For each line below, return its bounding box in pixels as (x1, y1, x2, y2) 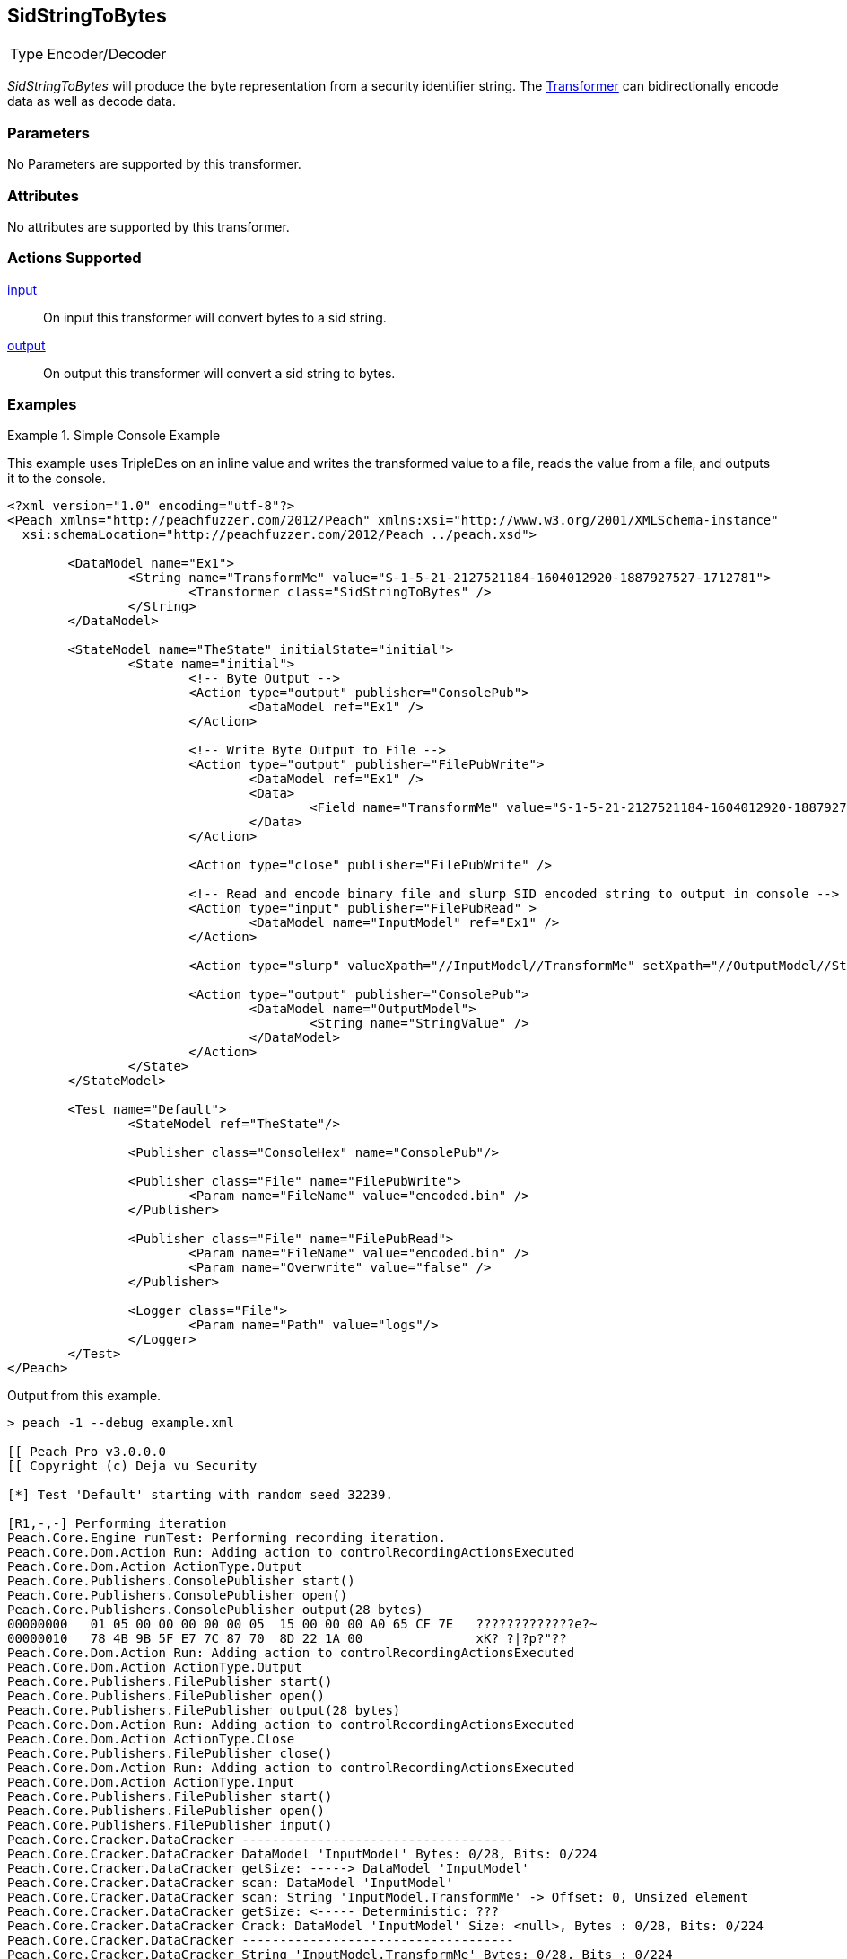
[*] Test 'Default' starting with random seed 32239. (7, 1487, 393, 1503)
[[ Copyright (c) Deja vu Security (7, 1459, 258, 1474)
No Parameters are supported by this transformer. (7, 156, 301, 172)
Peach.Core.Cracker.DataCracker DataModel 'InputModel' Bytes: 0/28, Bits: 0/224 (7, 1847, 598, 1862)
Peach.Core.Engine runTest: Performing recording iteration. (7, 1531, 446, 1546)
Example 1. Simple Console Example (7, 428, 221, 444)
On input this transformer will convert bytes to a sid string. (43, 309, 387, 325)
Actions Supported (7, 249, 142, 268)
